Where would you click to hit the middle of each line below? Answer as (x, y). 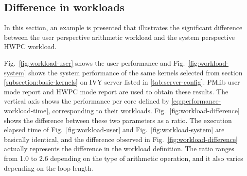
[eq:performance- (196, 101)
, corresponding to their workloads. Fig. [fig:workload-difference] (144, 110)
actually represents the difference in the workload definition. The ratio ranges (119, 149)
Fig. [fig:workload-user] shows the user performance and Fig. (95, 62)
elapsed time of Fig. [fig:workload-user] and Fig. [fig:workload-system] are (114, 130)
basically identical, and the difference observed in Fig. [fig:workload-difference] (121, 139)
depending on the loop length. (49, 167)
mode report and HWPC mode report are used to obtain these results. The (116, 91)
